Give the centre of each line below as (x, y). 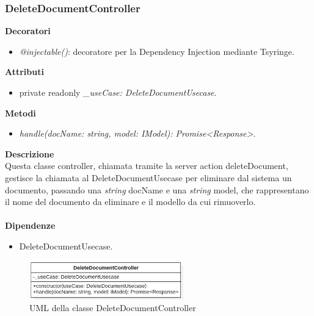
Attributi (24, 72)
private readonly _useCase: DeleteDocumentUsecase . (118, 92)
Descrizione (30, 153)
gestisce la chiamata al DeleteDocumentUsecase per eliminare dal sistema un (148, 177)
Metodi (20, 113)
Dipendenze (30, 225)
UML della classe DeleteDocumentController (113, 308)
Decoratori (28, 31)
